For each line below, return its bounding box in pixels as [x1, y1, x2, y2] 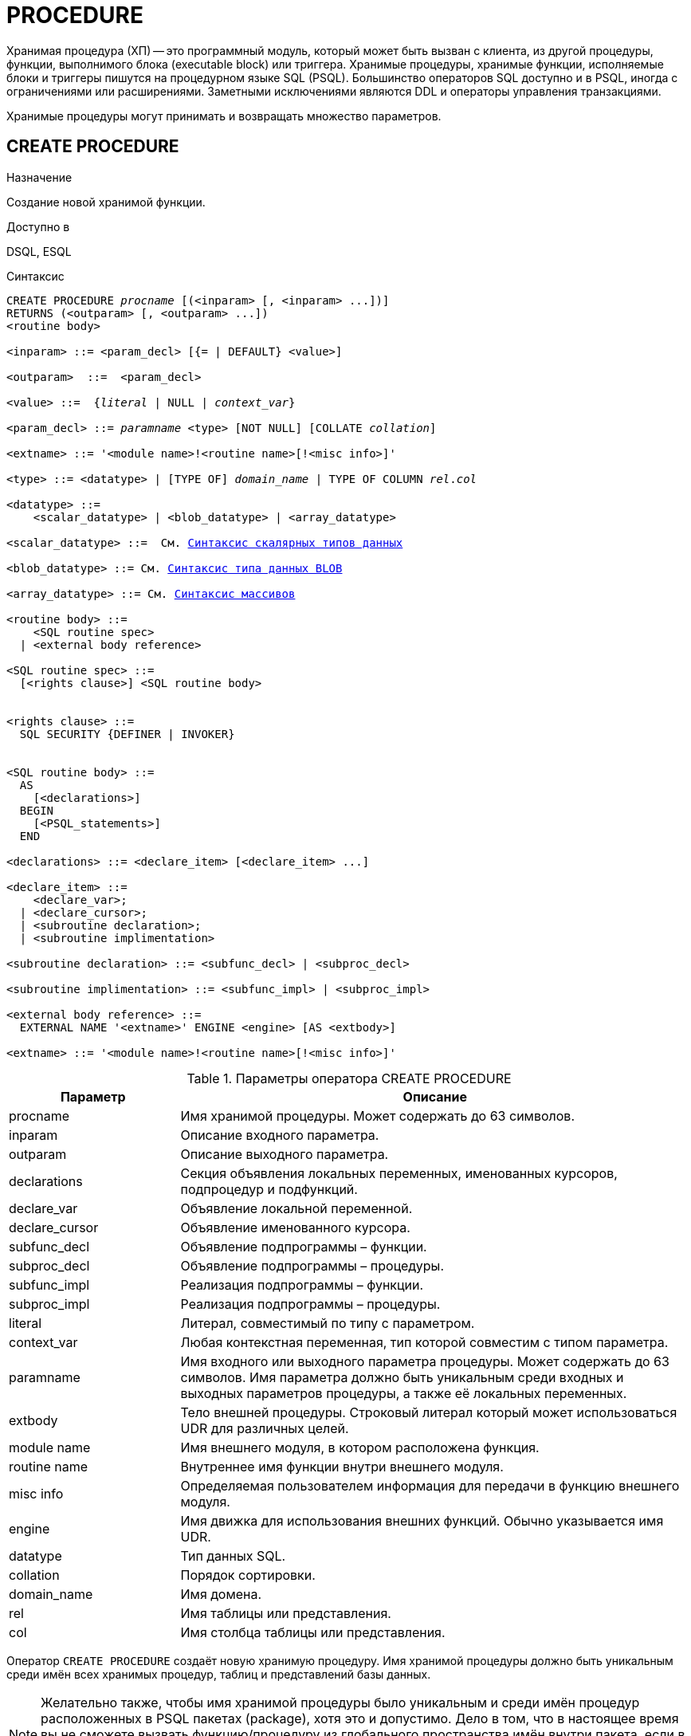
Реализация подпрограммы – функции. [180, 1276, 424, 1293]
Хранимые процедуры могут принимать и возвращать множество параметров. [6, 108, 442, 123]
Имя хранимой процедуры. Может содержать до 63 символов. [180, 1107, 575, 1124]
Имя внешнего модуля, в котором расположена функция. [180, 1439, 540, 1455]
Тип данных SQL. [180, 1547, 286, 1564]
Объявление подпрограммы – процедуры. [180, 1257, 444, 1274]
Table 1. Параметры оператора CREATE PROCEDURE [186, 1070, 512, 1086]
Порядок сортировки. [180, 1566, 316, 1583]
